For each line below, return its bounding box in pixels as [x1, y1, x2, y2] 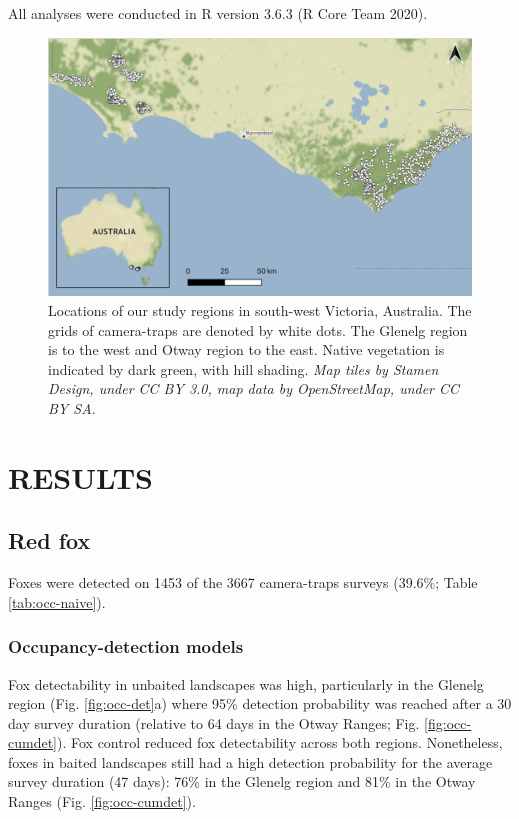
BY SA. [48, 397, 96, 418]
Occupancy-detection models [8, 634, 244, 659]
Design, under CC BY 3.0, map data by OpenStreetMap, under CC [48, 378, 460, 399]
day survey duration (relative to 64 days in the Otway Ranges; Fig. [8, 712, 420, 733]
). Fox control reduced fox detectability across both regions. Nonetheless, [57, 732, 503, 753]
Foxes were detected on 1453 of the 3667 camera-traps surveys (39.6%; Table [8, 572, 478, 593]
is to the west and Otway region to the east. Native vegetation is [48, 339, 445, 360]
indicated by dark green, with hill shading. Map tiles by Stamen [48, 358, 439, 379]
